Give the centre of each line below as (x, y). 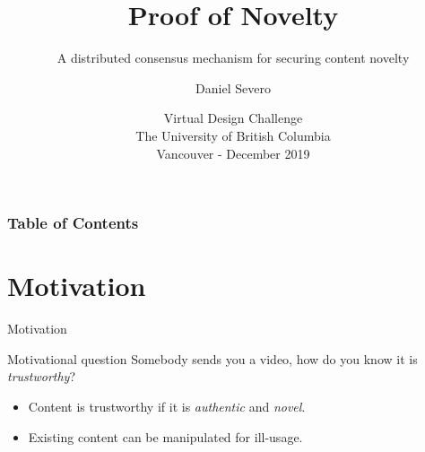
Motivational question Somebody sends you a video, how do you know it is (212, 358)
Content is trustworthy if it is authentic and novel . (167, 406)
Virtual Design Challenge (233, 118)
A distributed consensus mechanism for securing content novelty (233, 58)
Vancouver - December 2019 (233, 153)
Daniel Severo (233, 87)
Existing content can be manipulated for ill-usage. (165, 436)
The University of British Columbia (233, 135)
